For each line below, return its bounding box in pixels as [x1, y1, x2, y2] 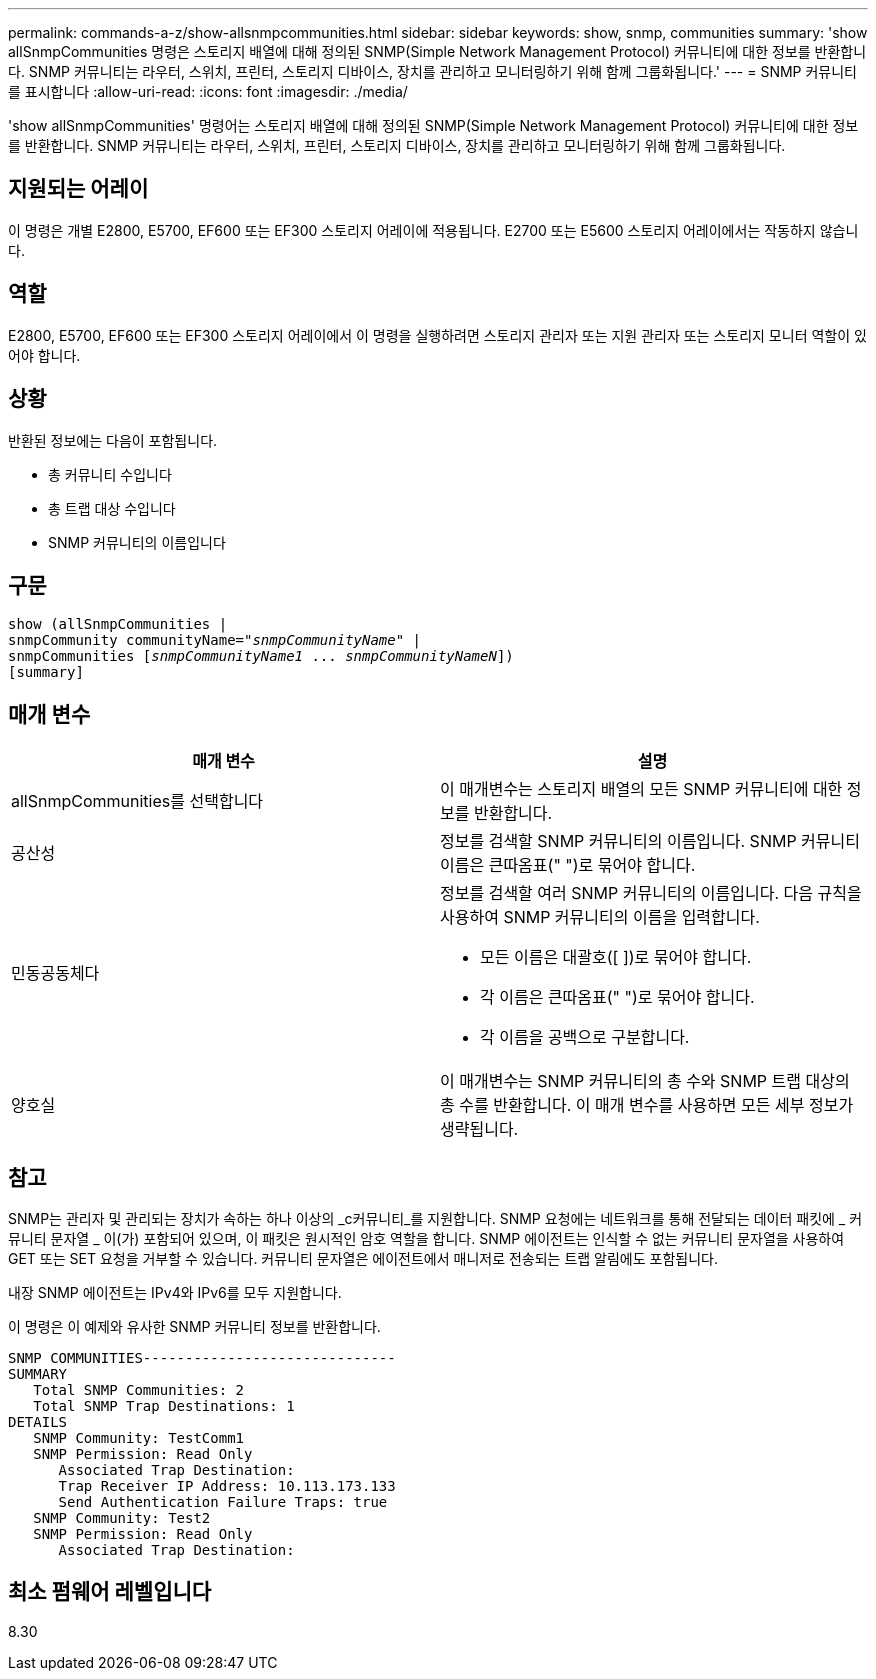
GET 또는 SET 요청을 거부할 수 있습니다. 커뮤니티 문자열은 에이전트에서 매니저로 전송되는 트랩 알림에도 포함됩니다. [8, 1250, 719, 1268]
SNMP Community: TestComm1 [33, 1430, 245, 1447]
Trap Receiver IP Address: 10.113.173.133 [58, 1478, 396, 1495]
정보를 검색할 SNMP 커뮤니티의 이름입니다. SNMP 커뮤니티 [440, 831, 860, 852]
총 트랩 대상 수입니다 [48, 499, 176, 517]
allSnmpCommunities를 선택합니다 [11, 791, 264, 812]
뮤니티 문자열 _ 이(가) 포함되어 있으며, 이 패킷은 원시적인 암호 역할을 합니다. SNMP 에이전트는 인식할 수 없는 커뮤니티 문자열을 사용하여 [8, 1230, 845, 1248]
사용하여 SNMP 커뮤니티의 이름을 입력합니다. [440, 907, 760, 928]
